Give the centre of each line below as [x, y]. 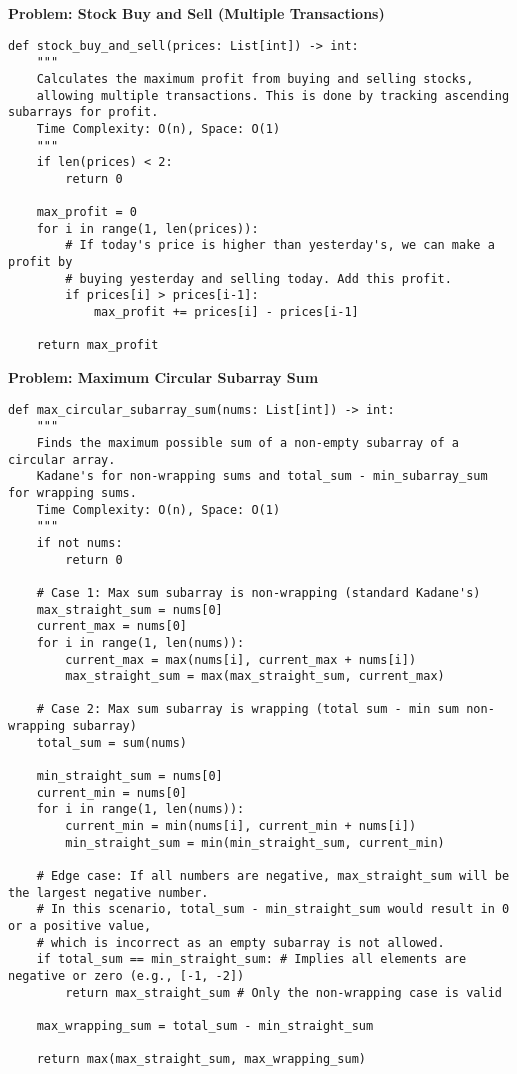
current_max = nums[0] [111, 626]
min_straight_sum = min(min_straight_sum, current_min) [255, 842]
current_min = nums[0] [111, 792]
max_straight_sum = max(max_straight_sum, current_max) [255, 676]
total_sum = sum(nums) [111, 742]
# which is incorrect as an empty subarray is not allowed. [240, 942]
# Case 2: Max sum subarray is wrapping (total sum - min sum [248, 709]
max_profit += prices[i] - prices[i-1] [226, 312]
